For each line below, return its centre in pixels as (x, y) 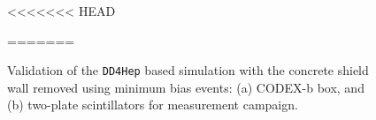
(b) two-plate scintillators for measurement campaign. (153, 105)
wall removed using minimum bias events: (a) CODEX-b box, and (186, 87)
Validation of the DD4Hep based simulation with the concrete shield (188, 70)
